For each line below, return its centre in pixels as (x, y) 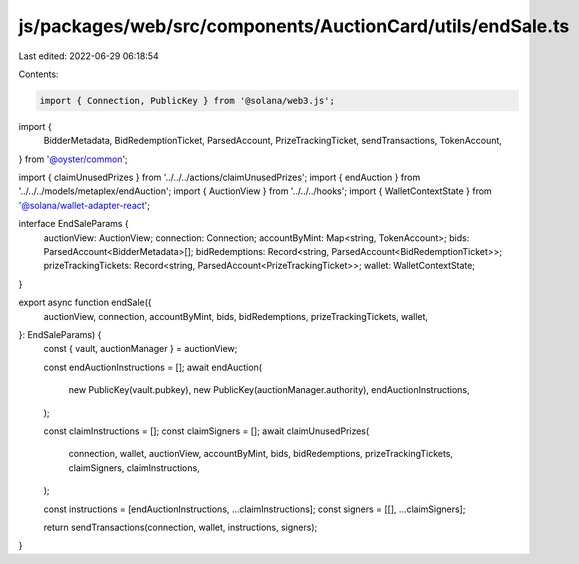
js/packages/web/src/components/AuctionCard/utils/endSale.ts (294, 26)
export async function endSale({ (85, 302)
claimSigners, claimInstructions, (134, 467)
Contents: (38, 74)
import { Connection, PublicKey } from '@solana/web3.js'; (187, 100)
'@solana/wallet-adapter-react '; (84, 205)
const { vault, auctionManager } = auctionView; (140, 349)
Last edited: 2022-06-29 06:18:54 (88, 56)
